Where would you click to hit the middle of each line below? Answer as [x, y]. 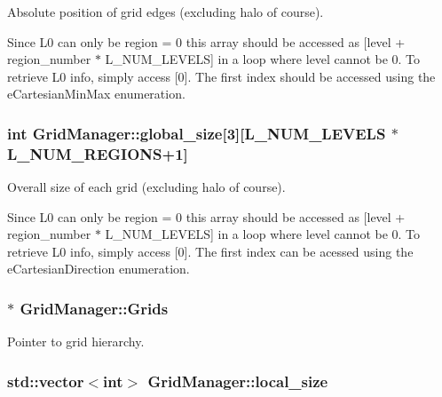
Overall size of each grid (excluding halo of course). [146, 187]
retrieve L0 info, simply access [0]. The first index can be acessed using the [210, 251]
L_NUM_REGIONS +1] [98, 153]
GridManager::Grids [94, 308]
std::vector [46, 381]
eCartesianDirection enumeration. [99, 269]
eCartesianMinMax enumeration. [96, 94]
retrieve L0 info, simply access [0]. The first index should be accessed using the [221, 76]
